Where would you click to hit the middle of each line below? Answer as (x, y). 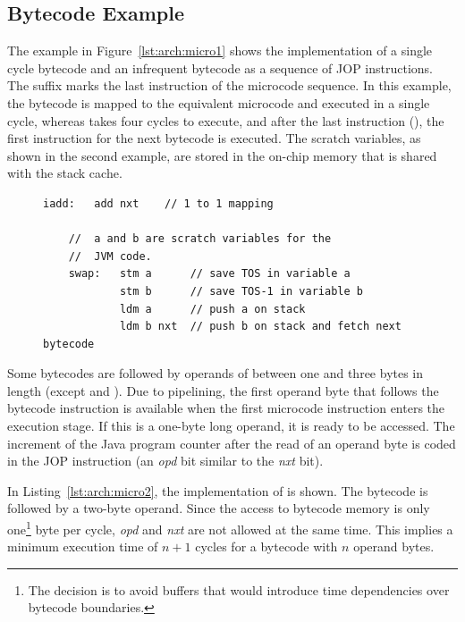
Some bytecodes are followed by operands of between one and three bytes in (216, 373)
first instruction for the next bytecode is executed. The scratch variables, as (214, 138)
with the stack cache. (65, 173)
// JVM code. (110, 256)
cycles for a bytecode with (266, 546)
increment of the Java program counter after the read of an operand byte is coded (232, 443)
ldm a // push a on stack (212, 309)
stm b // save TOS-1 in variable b (241, 291)
